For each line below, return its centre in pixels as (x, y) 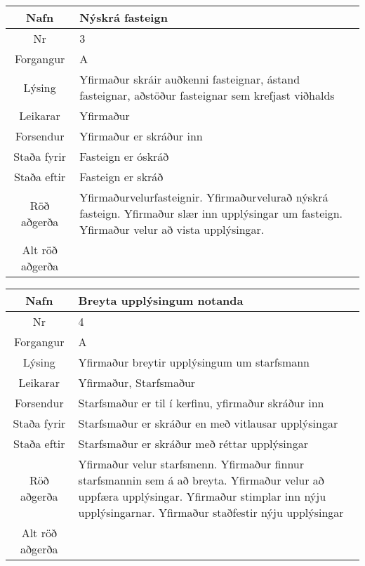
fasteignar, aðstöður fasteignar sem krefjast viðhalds (207, 95)
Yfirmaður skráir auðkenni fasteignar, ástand (190, 79)
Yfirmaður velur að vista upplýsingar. (172, 229)
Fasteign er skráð (121, 177)
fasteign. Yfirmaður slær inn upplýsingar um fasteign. (211, 213)
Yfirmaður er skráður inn (141, 136)
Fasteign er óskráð (124, 156)
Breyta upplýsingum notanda (161, 300)
